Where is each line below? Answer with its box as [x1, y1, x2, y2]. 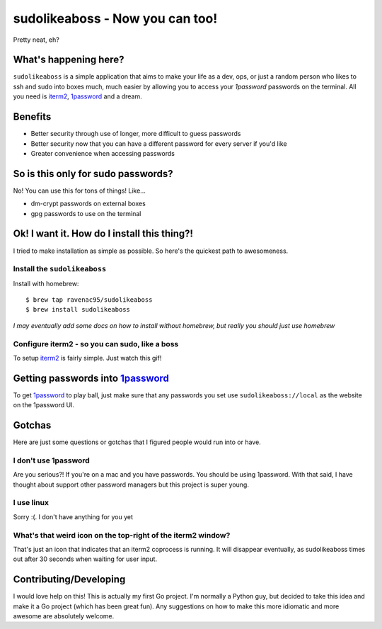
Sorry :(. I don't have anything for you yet [13, 512, 134, 521]
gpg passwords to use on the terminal [30, 209, 141, 217]
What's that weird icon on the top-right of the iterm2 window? [13, 530, 231, 540]
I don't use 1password [13, 455, 90, 465]
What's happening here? [13, 54, 125, 66]
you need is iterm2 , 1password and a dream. [13, 92, 143, 101]
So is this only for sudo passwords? [13, 167, 173, 180]
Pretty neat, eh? [13, 35, 59, 44]
